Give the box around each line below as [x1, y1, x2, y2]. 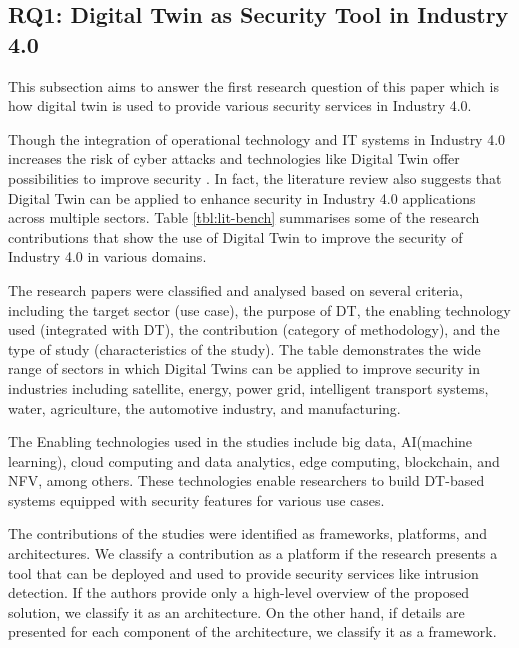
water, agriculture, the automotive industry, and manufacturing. [8, 397, 401, 418]
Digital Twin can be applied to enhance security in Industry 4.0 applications [8, 187, 476, 208]
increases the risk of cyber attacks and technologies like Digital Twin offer [8, 148, 460, 169]
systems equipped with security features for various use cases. [8, 489, 385, 510]
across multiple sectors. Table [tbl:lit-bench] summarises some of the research [8, 207, 480, 228]
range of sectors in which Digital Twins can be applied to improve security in [8, 358, 480, 379]
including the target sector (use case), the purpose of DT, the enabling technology [8, 299, 511, 320]
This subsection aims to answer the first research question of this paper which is [8, 75, 499, 96]
